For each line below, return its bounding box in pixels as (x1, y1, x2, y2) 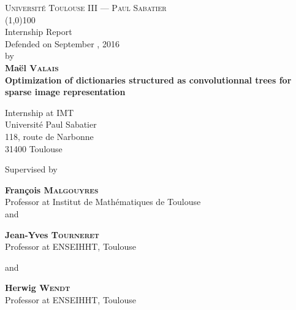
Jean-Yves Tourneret (5, 228, 99, 241)
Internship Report (5, 25, 72, 38)
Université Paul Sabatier (5, 118, 97, 131)
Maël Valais (5, 61, 59, 74)
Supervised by (5, 163, 58, 176)
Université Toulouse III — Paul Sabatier (5, 1, 167, 14)
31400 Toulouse (5, 142, 63, 155)
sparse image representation (5, 85, 126, 98)
